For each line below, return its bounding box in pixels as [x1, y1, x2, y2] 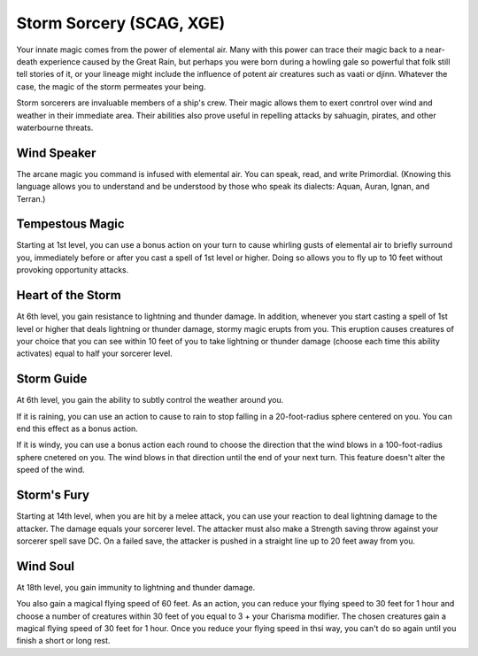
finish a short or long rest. [16, 636, 111, 646]
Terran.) [16, 193, 46, 204]
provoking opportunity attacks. [16, 265, 129, 275]
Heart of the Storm [16, 288, 121, 303]
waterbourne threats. [16, 122, 94, 133]
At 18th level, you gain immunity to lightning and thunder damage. [16, 582, 256, 592]
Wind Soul [16, 559, 75, 574]
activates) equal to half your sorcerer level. [16, 348, 173, 359]
